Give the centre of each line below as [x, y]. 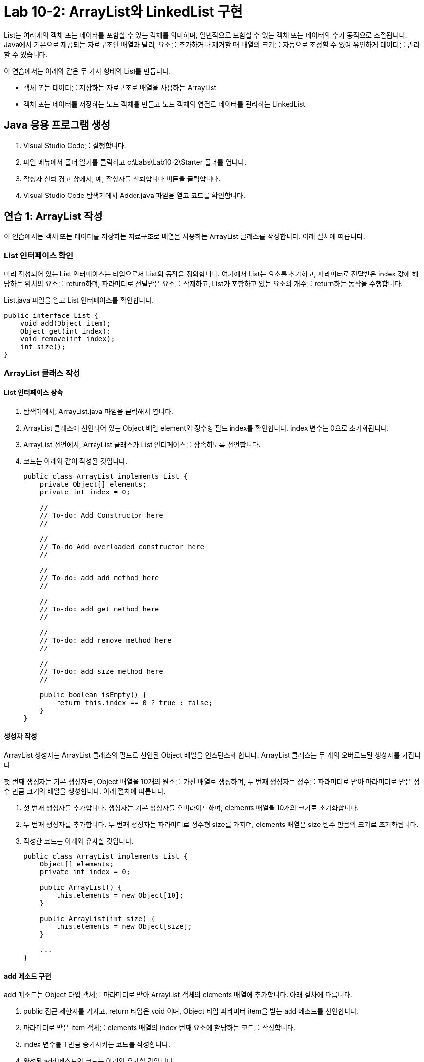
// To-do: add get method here [99, 609]
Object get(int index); [66, 331]
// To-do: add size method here [101, 671]
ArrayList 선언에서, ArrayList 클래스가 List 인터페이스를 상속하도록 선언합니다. [142, 444]
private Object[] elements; [93, 484]
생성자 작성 [20, 736]
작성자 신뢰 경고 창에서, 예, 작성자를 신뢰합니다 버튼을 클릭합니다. [122, 178]
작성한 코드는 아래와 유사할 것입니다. [78, 841]
